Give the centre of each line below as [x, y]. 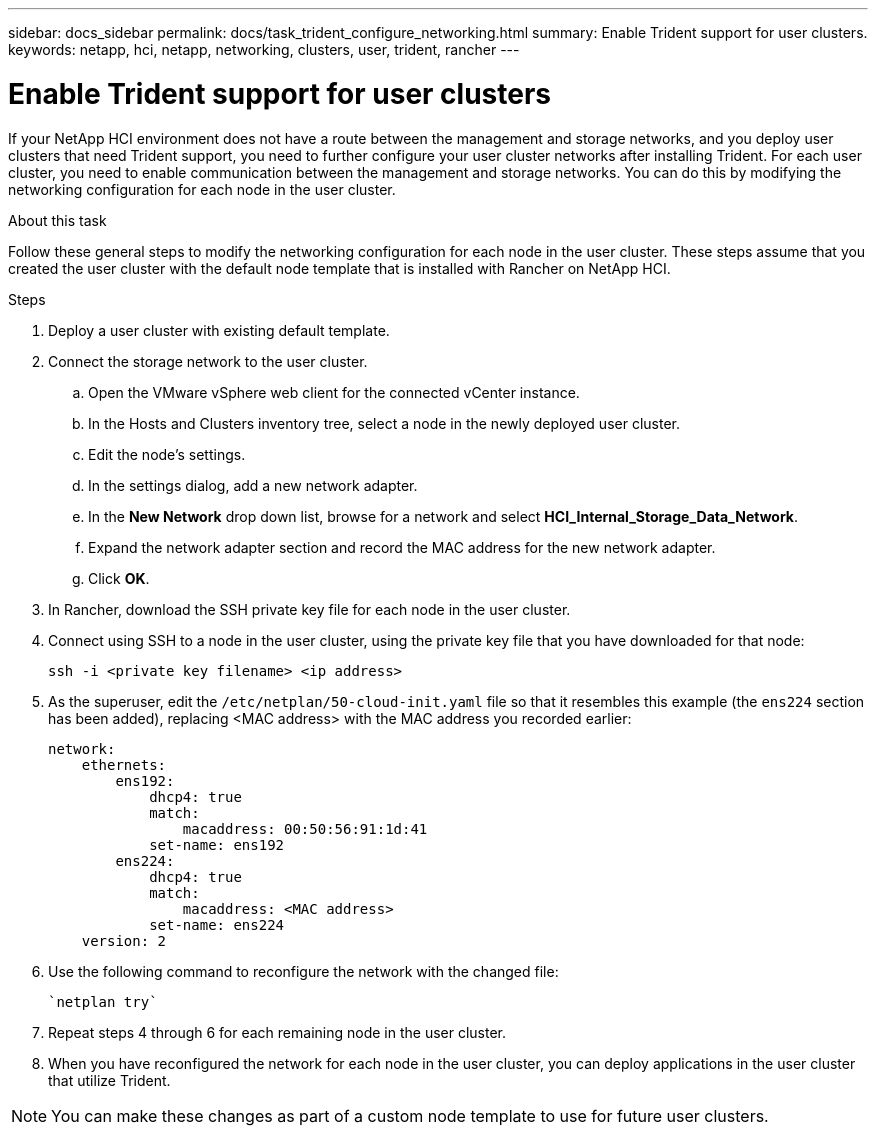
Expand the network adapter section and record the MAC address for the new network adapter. [402, 547]
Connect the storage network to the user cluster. [208, 361]
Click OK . [119, 578]
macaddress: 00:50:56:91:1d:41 [305, 828]
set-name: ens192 [217, 844]
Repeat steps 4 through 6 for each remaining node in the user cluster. [277, 1032]
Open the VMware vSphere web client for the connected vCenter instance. [334, 392]
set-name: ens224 [217, 924]
